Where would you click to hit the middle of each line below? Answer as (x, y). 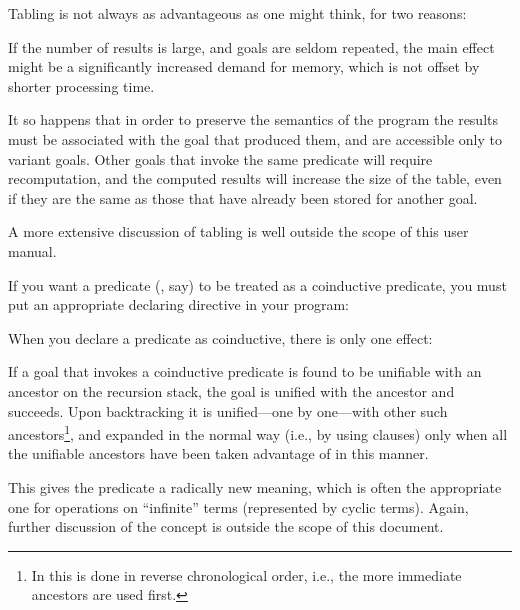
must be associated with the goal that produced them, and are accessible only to (255, 138)
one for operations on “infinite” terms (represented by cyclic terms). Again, (238, 506)
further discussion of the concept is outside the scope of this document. (226, 526)
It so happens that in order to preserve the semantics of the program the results (253, 119)
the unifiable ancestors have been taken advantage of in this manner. (218, 453)
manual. (32, 250)
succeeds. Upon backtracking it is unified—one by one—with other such (228, 410)
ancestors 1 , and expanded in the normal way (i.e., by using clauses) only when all (258, 432)
